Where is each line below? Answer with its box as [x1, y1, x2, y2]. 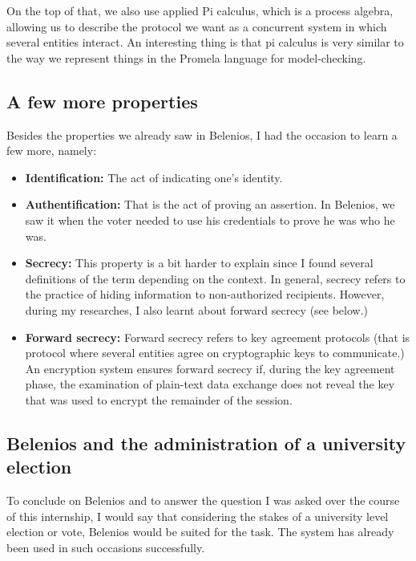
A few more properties [6, 88, 198, 113]
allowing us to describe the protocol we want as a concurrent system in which [6, 18, 387, 35]
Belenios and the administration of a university [6, 430, 406, 455]
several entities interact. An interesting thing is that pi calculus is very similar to [6, 34, 404, 51]
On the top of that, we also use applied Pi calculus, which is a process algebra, [6, 2, 394, 18]
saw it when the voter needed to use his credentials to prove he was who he [25, 211, 395, 228]
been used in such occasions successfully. [6, 539, 205, 555]
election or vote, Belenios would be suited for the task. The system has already [6, 523, 394, 540]
